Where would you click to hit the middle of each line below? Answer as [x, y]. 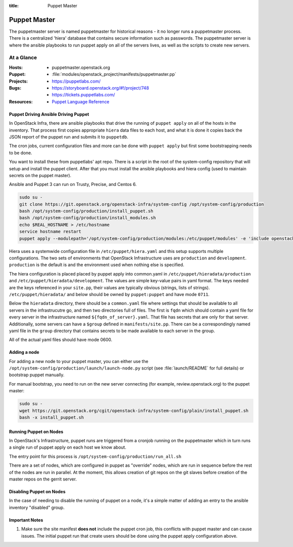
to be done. [21, 153]
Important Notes [26, 520]
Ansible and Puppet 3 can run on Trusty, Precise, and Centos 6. [73, 184]
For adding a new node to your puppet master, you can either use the [79, 361]
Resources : [21, 102]
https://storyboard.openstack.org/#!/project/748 [100, 88]
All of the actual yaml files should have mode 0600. [61, 340]
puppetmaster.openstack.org [81, 67]
